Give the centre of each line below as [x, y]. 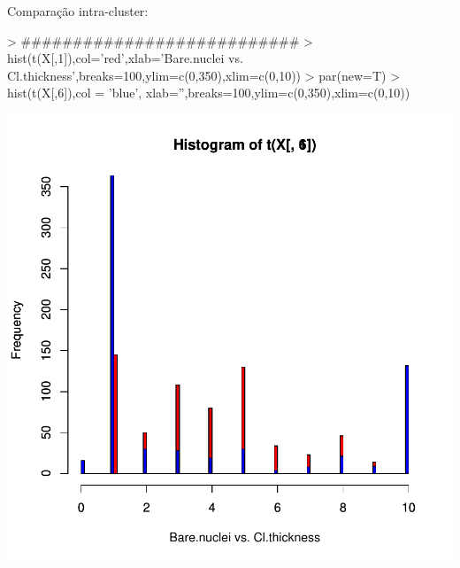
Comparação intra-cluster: [78, 11]
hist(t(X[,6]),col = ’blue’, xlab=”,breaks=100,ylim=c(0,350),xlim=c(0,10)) [209, 93]
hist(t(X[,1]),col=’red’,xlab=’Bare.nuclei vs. [125, 58]
